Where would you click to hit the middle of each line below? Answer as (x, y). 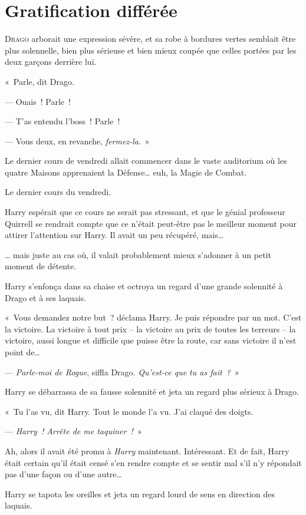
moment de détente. (41, 266)
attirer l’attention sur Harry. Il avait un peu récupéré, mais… (114, 235)
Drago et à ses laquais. (46, 297)
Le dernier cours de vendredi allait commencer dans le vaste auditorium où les (146, 161)
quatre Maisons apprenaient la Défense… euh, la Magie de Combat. (126, 172)
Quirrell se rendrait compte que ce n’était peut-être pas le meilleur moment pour (151, 223)
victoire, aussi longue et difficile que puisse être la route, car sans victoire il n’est (151, 340)
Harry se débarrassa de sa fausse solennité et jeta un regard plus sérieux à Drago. (152, 392)
